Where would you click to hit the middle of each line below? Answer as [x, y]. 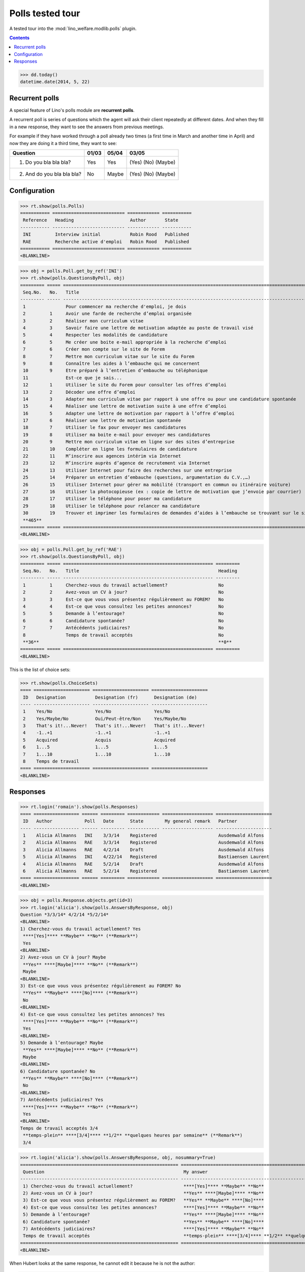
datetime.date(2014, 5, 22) [55, 82]
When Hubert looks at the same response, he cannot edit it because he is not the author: [102, 1263]
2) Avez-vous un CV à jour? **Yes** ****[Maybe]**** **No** [144, 1193]
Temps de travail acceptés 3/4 [59, 1128]
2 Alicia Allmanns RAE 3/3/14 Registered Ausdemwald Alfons [144, 843]
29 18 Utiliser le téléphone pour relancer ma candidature [112, 506]
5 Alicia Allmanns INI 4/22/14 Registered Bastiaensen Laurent [146, 857]
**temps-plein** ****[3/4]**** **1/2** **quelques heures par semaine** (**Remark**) [133, 1135]
